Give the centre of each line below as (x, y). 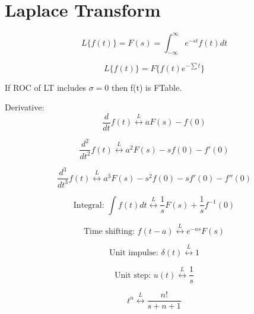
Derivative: (25, 107)
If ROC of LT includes (45, 87)
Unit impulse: (134, 253)
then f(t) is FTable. (147, 87)
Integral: (89, 205)
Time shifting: (109, 232)
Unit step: (133, 275)
